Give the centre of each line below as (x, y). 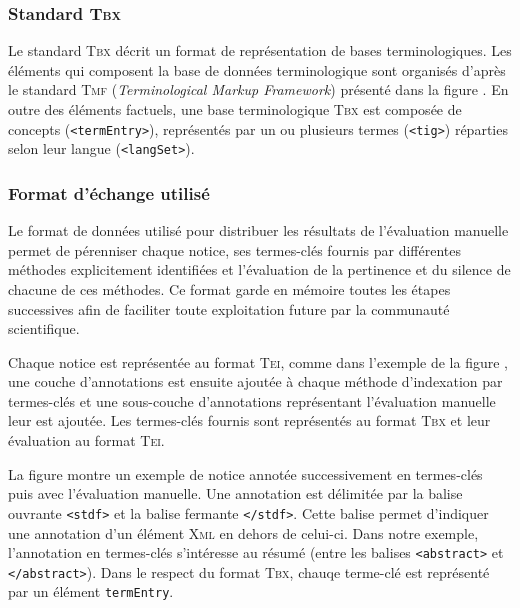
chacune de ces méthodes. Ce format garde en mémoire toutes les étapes (229, 288)
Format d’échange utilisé (109, 192)
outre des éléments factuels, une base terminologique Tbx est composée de (235, 109)
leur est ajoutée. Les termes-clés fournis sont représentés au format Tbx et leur (249, 420)
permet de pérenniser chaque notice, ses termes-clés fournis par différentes (235, 249)
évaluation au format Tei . (86, 440)
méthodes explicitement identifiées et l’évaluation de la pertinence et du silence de (259, 269)
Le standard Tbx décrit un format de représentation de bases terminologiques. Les (260, 50)
